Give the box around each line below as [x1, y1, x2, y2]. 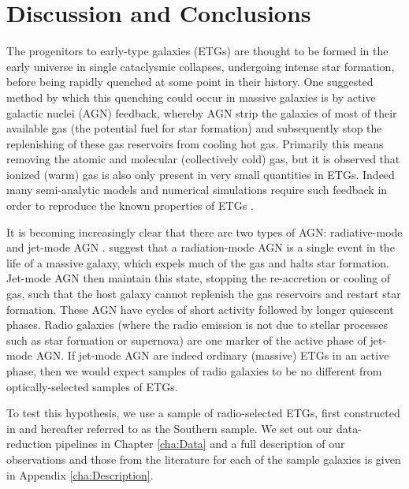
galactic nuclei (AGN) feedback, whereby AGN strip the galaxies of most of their [6, 104, 397, 121]
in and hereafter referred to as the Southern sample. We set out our [6, 420, 333, 436]
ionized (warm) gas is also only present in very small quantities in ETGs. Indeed [6, 166, 395, 182]
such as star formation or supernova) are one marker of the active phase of [6, 331, 366, 348]
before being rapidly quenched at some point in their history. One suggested [6, 73, 374, 90]
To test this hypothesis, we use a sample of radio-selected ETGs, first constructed [6, 405, 400, 421]
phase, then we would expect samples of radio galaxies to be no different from [6, 363, 382, 379]
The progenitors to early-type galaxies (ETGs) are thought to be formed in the [6, 43, 389, 59]
